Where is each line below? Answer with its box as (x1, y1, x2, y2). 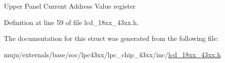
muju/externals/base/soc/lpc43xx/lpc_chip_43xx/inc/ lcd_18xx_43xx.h (4, 49, 221, 59)
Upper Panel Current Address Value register (4, 1, 136, 11)
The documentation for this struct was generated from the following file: (4, 33, 219, 43)
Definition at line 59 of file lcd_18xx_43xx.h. (4, 17, 139, 27)
